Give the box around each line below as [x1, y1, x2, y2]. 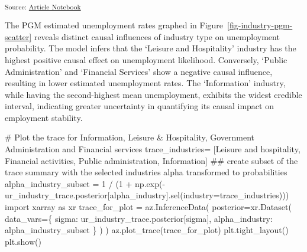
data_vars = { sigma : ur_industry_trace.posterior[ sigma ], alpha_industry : [5, 212, 273, 224]
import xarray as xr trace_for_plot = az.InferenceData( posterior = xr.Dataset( [5, 201, 292, 213]
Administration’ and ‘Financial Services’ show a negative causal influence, [5, 65, 273, 77]
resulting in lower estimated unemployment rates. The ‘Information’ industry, [5, 77, 286, 89]
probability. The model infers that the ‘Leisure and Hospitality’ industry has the [5, 42, 296, 54]
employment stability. [5, 111, 83, 123]
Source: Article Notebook [5, 1, 81, 11]
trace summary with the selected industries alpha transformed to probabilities [5, 166, 287, 178]
